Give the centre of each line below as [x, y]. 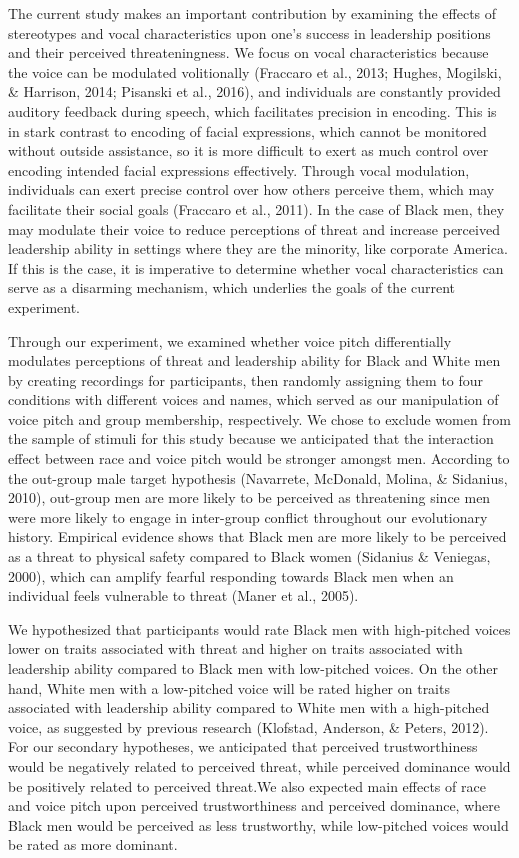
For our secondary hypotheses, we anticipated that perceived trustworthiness [243, 746]
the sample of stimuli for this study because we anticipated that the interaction [251, 438]
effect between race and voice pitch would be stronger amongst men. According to [259, 458]
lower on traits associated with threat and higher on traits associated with [235, 648]
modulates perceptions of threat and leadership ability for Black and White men [254, 360]
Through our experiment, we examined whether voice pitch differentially [230, 340]
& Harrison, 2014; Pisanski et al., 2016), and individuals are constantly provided [254, 91]
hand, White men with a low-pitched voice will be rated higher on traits [229, 687]
